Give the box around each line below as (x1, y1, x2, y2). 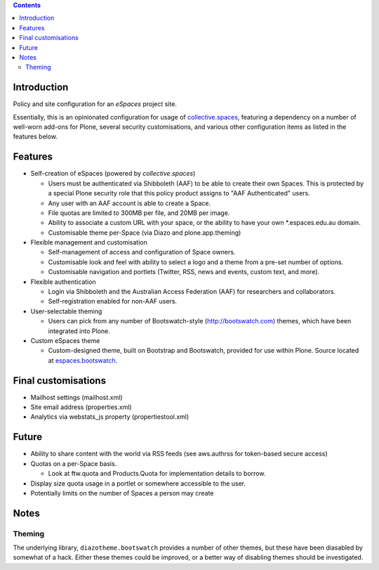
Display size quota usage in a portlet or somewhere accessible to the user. (30, 479, 246, 488)
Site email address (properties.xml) (30, 403, 133, 411)
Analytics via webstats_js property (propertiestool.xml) (30, 413, 189, 421)
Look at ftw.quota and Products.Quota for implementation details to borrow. (48, 469, 266, 478)
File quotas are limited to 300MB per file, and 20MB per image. (48, 208, 230, 217)
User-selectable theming (30, 306, 102, 316)
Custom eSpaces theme (30, 336, 100, 344)
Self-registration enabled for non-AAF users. (48, 297, 178, 306)
